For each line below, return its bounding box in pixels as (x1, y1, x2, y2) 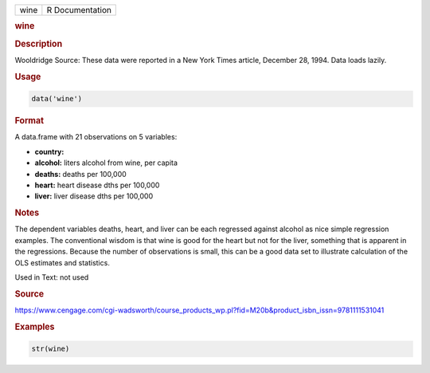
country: (34, 147, 64, 156)
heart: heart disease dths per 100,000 (34, 180, 160, 190)
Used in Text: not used (14, 272, 89, 282)
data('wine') (31, 94, 83, 104)
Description (14, 38, 63, 49)
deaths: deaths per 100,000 (34, 169, 127, 179)
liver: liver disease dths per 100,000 (34, 191, 154, 201)
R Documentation (46, 5, 111, 15)
